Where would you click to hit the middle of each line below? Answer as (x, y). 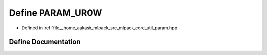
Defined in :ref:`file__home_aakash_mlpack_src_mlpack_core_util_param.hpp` (100, 28)
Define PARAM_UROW (56, 13)
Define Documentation (45, 42)
